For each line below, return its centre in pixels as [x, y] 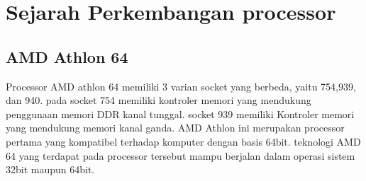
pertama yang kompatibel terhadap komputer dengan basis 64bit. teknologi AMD [183, 141]
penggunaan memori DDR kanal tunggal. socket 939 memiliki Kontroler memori [180, 113]
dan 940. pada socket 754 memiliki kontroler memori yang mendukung [159, 100]
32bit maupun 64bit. [50, 169]
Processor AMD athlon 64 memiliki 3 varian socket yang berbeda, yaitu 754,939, [181, 86]
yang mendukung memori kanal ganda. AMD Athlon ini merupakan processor [175, 128]
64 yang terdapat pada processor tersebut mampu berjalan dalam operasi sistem [181, 155]
